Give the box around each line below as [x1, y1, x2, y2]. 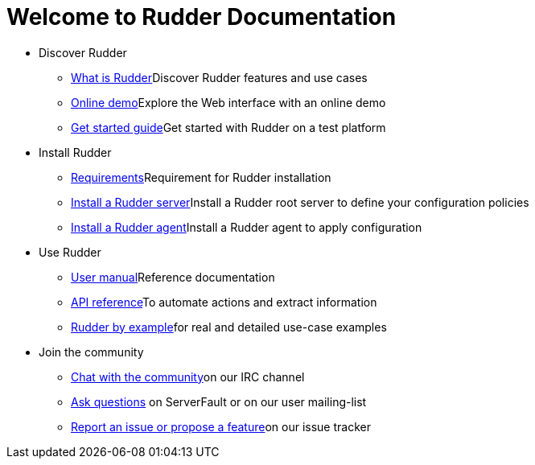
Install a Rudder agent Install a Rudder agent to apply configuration [71, 220, 422, 234]
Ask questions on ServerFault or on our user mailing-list [71, 394, 367, 409]
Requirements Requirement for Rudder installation [71, 170, 331, 184]
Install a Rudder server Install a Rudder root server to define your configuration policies [71, 195, 529, 209]
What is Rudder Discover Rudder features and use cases [71, 70, 368, 84]
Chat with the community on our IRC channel [71, 369, 305, 384]
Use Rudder [39, 245, 101, 259]
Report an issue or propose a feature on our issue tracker [71, 419, 371, 434]
